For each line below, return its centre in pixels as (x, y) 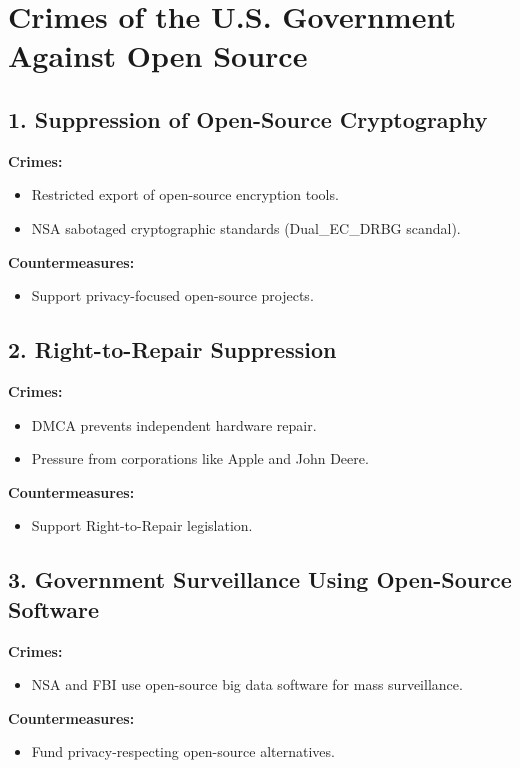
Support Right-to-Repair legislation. (142, 525)
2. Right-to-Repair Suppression (172, 349)
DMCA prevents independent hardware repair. (174, 424)
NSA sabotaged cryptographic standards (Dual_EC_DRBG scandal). (246, 227)
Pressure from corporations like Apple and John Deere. (200, 458)
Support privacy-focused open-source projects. (172, 295)
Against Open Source (158, 55)
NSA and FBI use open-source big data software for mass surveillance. (247, 684)
